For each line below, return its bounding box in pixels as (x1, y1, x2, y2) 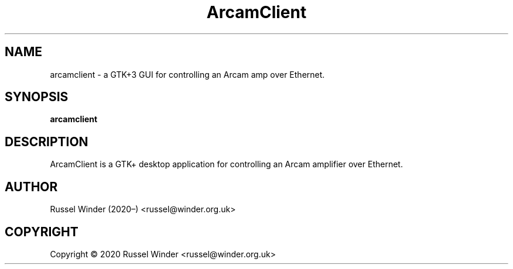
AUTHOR (5, 179, 58, 194)
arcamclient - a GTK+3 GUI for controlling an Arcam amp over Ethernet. (50, 69, 325, 80)
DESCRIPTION (5, 134, 88, 149)
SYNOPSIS (5, 89, 69, 105)
